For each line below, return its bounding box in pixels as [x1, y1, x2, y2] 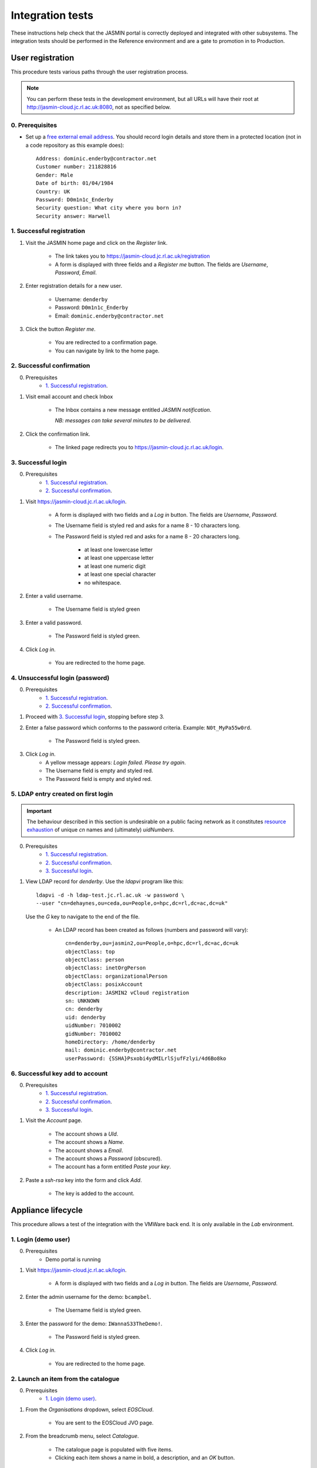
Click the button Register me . [25, 325, 96, 332]
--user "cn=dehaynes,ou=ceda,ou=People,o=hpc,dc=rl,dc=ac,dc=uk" [36, 900, 228, 907]
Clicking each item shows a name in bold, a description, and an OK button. [55, 1454, 235, 1462]
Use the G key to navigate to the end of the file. [25, 913, 140, 920]
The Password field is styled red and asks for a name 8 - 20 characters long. [55, 533, 241, 540]
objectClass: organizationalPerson [65, 972, 168, 979]
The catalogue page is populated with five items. [55, 1446, 173, 1453]
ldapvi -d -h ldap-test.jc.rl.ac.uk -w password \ [36, 891, 185, 898]
